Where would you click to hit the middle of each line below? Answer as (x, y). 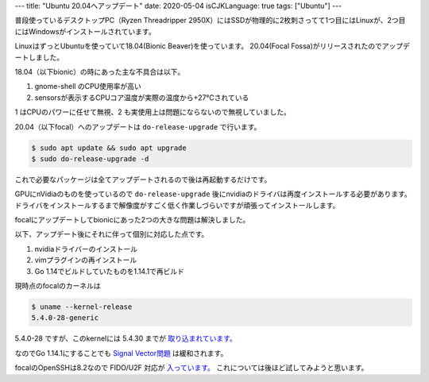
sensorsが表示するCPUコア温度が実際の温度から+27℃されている (142, 97)
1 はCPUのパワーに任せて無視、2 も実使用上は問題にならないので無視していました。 (153, 112)
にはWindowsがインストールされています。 (85, 31)
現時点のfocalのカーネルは (58, 286)
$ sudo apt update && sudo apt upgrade (109, 148)
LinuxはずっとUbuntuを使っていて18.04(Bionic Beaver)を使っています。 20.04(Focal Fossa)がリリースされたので (199, 46)
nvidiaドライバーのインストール (86, 249)
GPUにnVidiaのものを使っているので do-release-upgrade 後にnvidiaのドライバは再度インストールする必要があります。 (213, 194)
